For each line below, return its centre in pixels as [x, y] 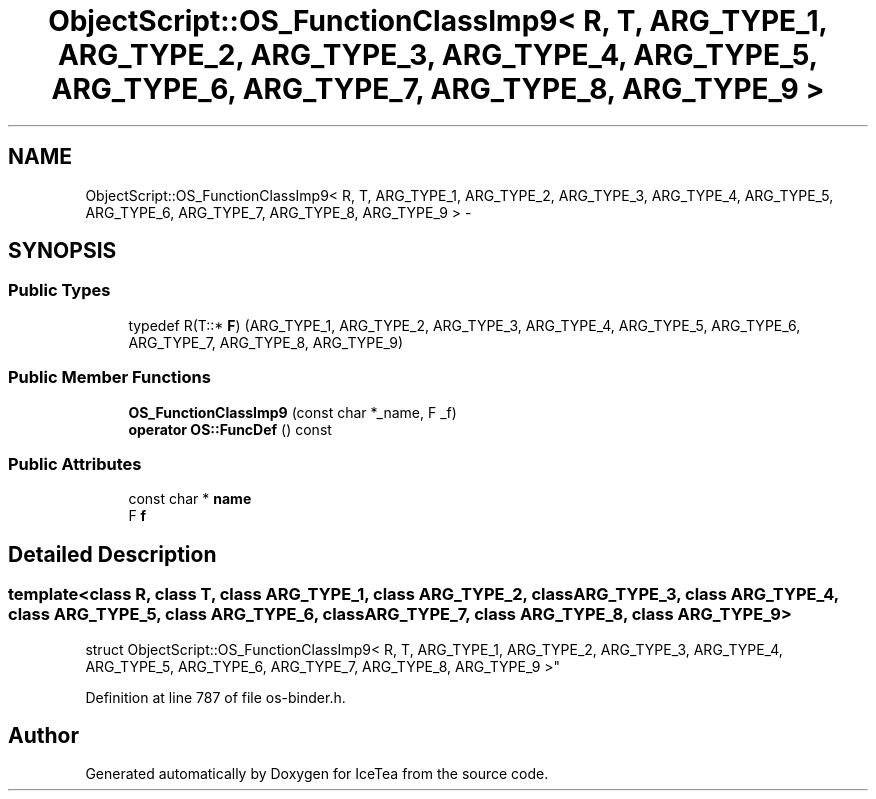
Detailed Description [112, 554]
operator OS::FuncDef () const [230, 429]
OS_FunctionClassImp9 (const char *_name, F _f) [292, 412]
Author [43, 735]
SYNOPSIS [62, 251]
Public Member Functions [109, 377]
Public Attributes [75, 463]
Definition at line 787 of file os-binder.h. [215, 697]
